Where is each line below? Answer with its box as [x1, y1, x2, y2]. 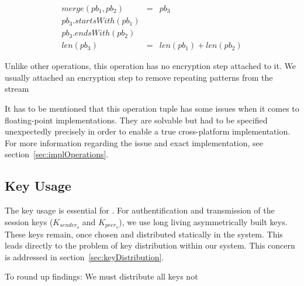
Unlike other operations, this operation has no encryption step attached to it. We [5, 60, 296, 72]
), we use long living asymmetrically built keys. [119, 215, 288, 228]
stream [5, 82, 29, 95]
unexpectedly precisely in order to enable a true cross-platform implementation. [5, 125, 291, 137]
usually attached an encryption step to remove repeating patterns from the [5, 71, 273, 83]
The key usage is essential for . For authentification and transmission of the [5, 204, 275, 216]
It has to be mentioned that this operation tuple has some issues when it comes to [5, 102, 299, 114]
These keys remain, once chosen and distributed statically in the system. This [5, 228, 283, 240]
